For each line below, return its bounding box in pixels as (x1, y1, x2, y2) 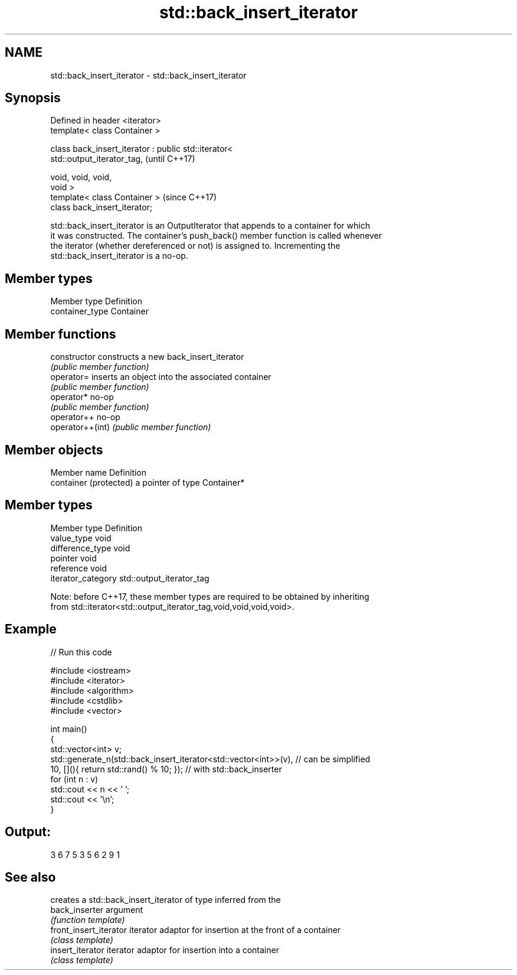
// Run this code (50, 646, 112, 657)
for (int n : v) (50, 773, 99, 784)
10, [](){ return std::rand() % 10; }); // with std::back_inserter (50, 763, 282, 774)
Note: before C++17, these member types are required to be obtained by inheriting (50, 591, 369, 602)
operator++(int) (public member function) (50, 422, 211, 433)
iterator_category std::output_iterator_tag (50, 573, 210, 583)
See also (5, 869, 56, 885)
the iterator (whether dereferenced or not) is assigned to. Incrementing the (50, 240, 341, 251)
